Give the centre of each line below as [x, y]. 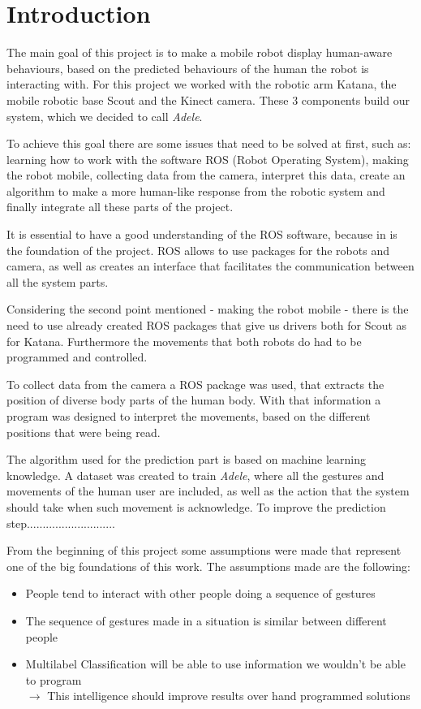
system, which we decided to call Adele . [105, 116]
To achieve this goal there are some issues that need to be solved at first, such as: [209, 143]
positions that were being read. [84, 432]
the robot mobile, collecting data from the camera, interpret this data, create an [206, 175]
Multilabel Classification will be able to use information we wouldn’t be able [215, 664]
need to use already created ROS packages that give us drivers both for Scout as [207, 325]
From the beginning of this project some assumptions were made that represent [204, 550]
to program [54, 679]
